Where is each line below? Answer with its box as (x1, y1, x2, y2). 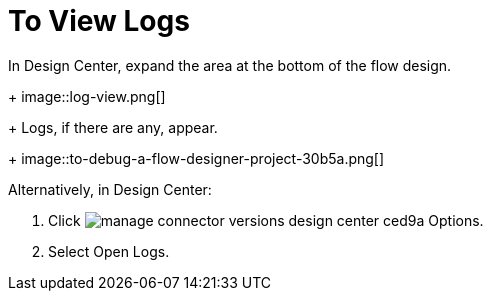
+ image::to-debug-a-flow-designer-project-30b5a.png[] (8, 149, 385, 167)
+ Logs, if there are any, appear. (8, 118, 218, 136)
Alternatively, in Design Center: (8, 180, 212, 198)
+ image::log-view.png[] (8, 87, 166, 105)
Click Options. (48, 211, 484, 229)
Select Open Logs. (48, 242, 170, 260)
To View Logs (8, 4, 190, 38)
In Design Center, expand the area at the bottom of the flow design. (8, 56, 452, 74)
